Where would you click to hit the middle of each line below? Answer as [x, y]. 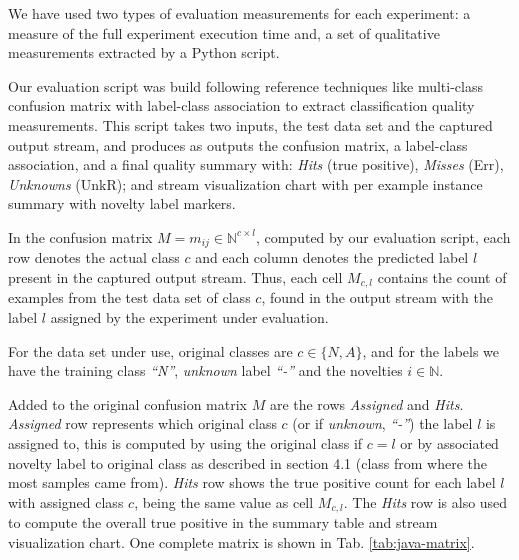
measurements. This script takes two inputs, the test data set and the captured [250, 124]
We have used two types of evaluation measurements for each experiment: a [239, 13]
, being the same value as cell [224, 501]
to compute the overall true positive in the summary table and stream [223, 522]
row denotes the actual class [94, 257]
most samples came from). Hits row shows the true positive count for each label [252, 482]
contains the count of [442, 276]
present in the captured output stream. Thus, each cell [175, 276]
